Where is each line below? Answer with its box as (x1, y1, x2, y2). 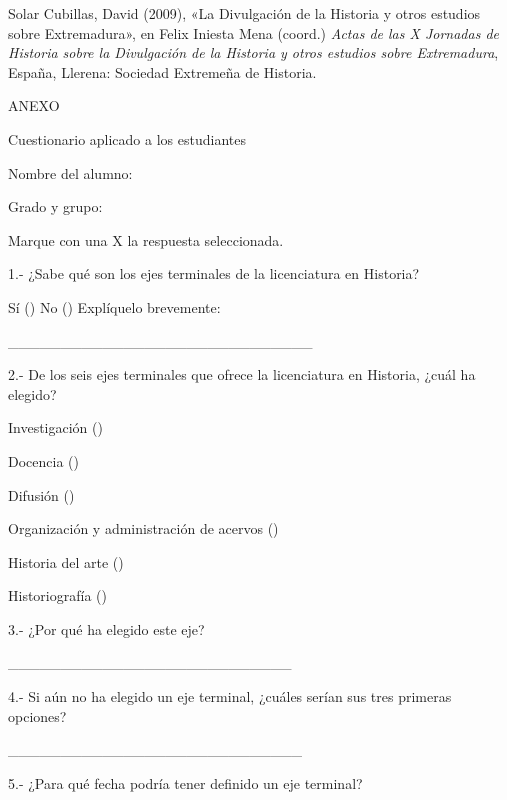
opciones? (8, 705, 67, 726)
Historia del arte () (8, 551, 124, 572)
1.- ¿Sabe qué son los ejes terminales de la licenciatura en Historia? (8, 263, 420, 284)
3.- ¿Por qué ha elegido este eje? (8, 618, 205, 639)
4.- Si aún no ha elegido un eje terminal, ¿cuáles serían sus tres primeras (8, 686, 452, 707)
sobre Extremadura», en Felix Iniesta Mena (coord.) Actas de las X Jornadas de (8, 22, 499, 43)
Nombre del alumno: (8, 162, 133, 183)
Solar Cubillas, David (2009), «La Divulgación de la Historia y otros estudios (8, 3, 481, 23)
